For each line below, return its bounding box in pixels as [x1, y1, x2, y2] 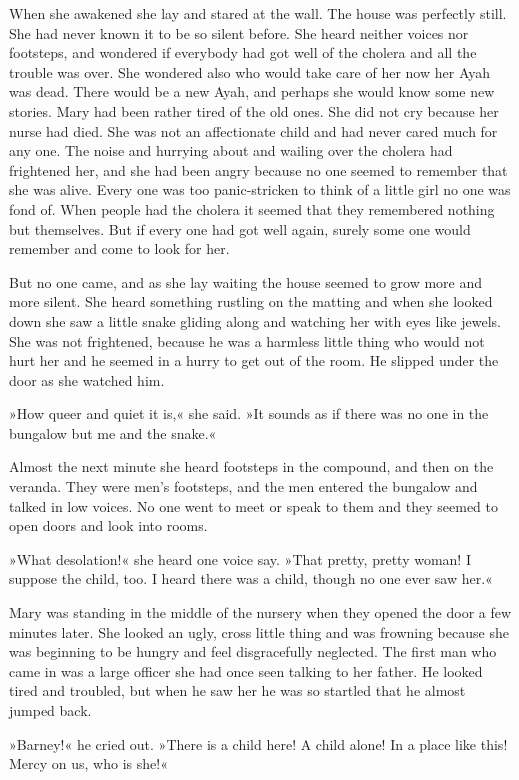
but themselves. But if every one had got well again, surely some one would [9, 218, 471, 239]
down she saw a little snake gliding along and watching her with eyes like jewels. [9, 310, 501, 331]
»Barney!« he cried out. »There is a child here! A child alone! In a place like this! [9, 733, 508, 754]
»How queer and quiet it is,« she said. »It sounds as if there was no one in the [9, 403, 489, 424]
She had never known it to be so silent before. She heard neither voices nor [9, 22, 469, 43]
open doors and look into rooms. [9, 515, 208, 536]
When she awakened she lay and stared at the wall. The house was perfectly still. [9, 3, 507, 23]
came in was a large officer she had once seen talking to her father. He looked [9, 660, 483, 681]
